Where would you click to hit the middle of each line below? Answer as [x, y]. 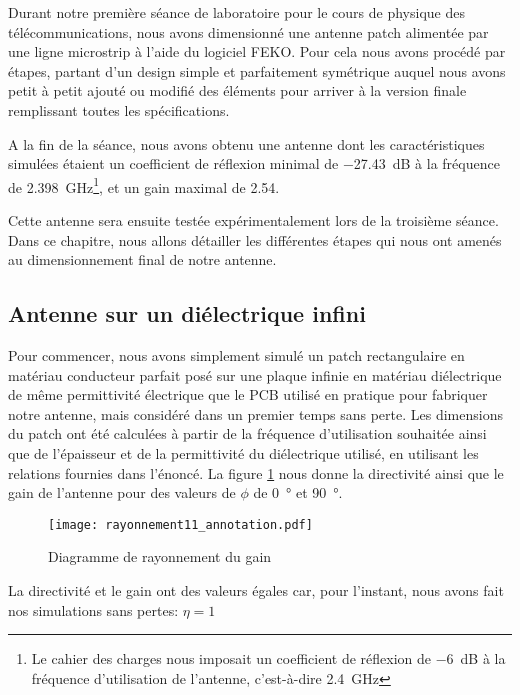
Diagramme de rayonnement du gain [160, 556]
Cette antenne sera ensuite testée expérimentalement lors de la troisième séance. [253, 220]
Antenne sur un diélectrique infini [187, 313]
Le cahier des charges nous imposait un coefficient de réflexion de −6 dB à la [268, 658]
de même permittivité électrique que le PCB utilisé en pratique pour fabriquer [248, 394]
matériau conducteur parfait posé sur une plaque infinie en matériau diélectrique [255, 374]
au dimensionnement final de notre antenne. [142, 259]
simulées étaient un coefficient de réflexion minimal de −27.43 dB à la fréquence [254, 163]
